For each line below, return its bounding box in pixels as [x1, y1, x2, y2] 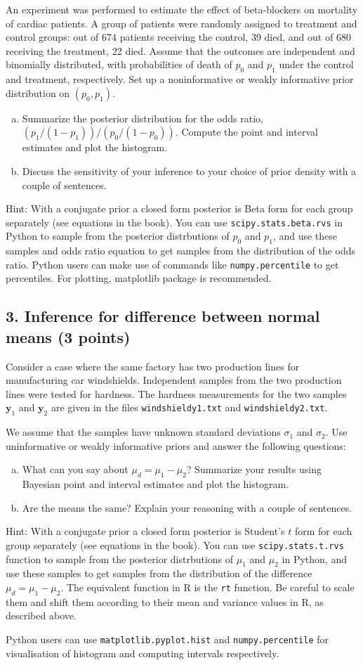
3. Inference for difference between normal [6, 305, 320, 327]
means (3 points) [6, 325, 131, 347]
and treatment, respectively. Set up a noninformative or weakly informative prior [6, 72, 354, 86]
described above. [6, 608, 77, 623]
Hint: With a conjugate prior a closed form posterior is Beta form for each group [6, 201, 353, 216]
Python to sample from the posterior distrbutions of [6, 228, 230, 243]
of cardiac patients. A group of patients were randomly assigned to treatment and [6, 15, 357, 30]
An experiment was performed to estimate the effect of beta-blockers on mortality [6, 2, 358, 16]
